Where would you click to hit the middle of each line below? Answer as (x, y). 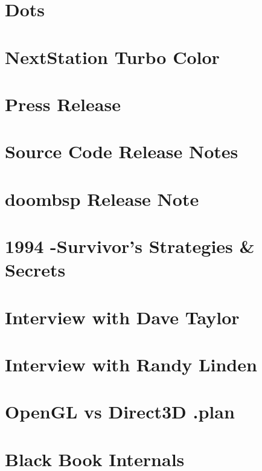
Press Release (63, 104)
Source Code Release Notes (122, 151)
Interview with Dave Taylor (122, 317)
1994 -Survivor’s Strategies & (130, 246)
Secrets (35, 270)
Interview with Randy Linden (131, 364)
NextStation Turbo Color (112, 56)
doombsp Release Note (102, 198)
